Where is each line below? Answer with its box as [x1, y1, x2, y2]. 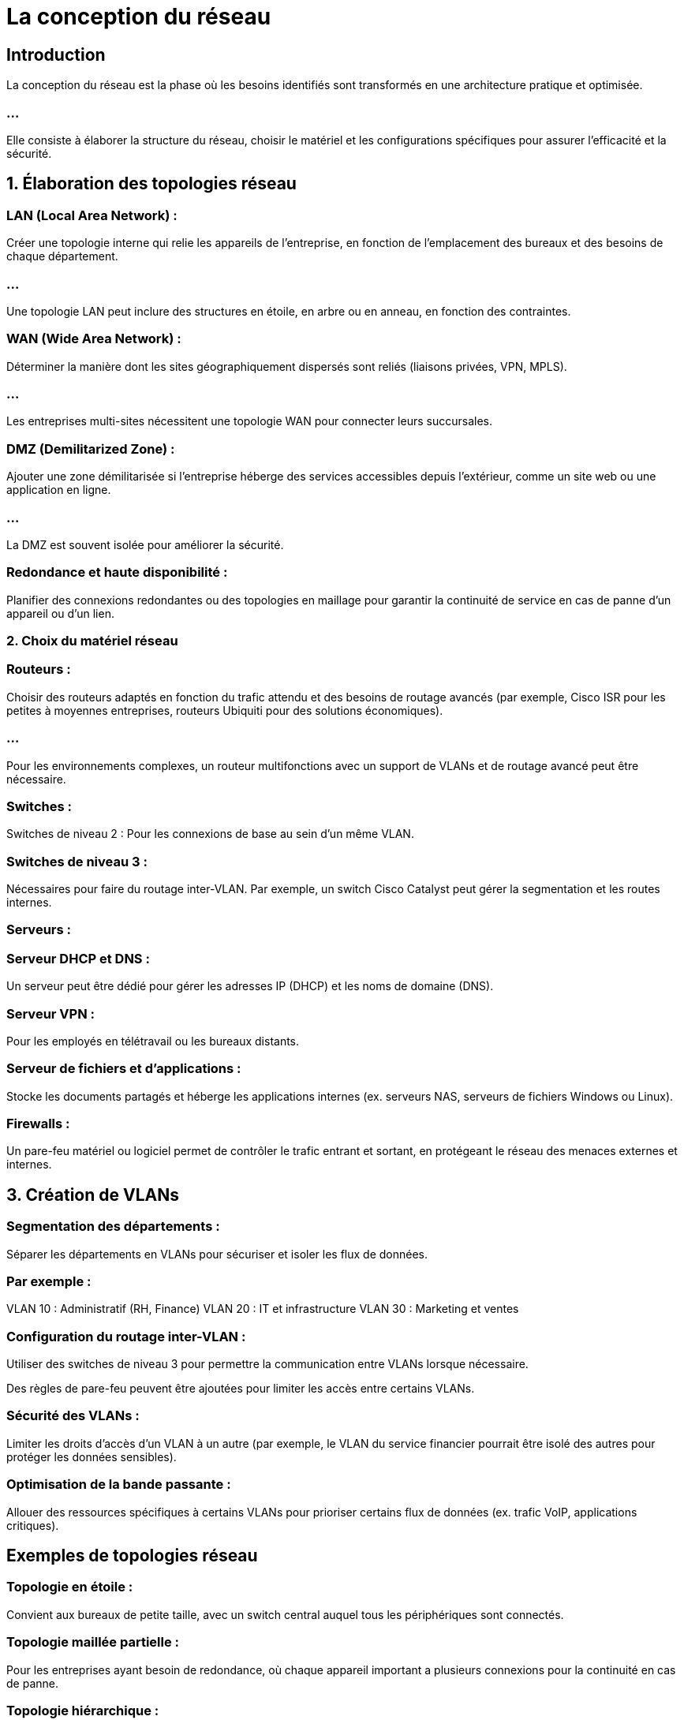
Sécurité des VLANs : [6, 1408, 140, 1424]
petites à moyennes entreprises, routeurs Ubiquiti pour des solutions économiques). [6, 703, 443, 717]
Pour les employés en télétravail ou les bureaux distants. [6, 1034, 300, 1048]
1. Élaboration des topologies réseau [6, 174, 297, 194]
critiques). [6, 1518, 59, 1532]
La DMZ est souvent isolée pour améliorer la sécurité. [6, 537, 284, 552]
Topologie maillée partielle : [6, 1634, 180, 1651]
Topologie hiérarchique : [6, 1702, 159, 1718]
